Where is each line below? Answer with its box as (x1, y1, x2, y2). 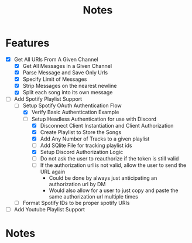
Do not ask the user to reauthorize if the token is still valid (40, 155, 179, 162)
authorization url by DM (49, 181, 106, 187)
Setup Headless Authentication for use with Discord (31, 115, 156, 122)
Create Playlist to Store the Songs (40, 128, 122, 135)
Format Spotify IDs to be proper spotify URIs (22, 200, 130, 206)
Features (5, 36, 50, 50)
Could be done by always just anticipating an (49, 174, 157, 182)
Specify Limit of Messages (22, 76, 87, 83)
